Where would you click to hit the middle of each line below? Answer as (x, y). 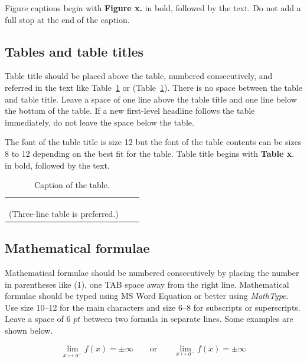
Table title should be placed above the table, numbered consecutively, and (139, 76)
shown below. (29, 330)
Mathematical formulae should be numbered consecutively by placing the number (152, 273)
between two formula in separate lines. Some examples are (188, 319)
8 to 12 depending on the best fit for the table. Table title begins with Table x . (150, 153)
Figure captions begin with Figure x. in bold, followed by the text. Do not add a (153, 8)
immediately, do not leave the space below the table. (99, 122)
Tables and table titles (74, 51)
